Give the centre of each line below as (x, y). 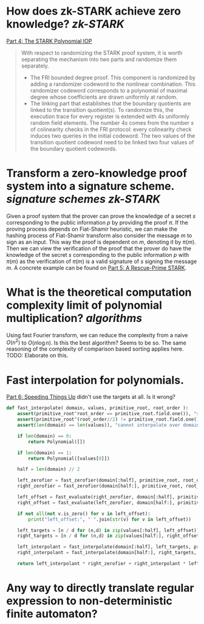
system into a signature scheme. (90, 186)
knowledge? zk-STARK (65, 24)
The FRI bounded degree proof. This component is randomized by (113, 77)
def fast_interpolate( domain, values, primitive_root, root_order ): (97, 408)
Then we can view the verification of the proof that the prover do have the (99, 248)
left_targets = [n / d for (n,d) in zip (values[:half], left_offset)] (108, 530)
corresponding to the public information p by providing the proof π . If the (97, 222)
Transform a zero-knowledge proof (97, 173)
